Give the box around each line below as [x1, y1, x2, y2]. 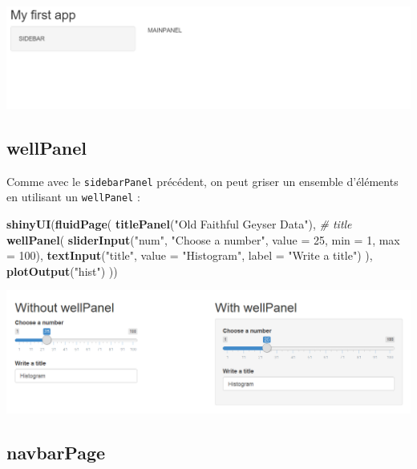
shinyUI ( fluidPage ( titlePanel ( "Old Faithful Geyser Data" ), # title [6, 216, 352, 232]
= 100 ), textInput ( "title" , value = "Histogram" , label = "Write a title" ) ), [6, 247, 373, 264]
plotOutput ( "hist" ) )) [6, 262, 118, 279]
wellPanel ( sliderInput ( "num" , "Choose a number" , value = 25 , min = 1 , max [6, 231, 400, 248]
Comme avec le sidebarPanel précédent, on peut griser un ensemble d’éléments [6, 172, 399, 189]
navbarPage [6, 439, 106, 464]
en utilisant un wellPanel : [6, 188, 140, 205]
